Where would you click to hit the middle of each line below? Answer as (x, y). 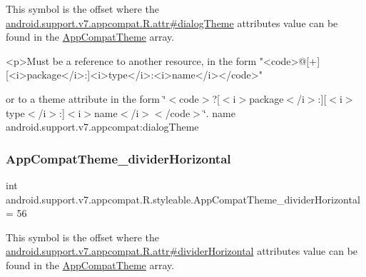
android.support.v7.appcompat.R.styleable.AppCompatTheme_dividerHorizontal (183, 199)
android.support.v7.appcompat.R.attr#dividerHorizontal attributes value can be (182, 251)
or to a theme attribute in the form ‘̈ (86, 98)
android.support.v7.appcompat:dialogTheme (102, 127)
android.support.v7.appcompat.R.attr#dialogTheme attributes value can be (172, 22)
